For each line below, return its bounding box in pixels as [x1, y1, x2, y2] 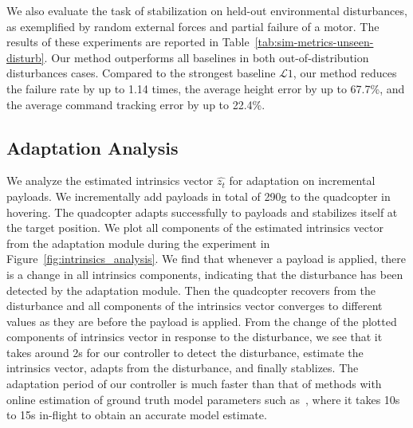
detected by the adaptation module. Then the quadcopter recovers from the [6, 281, 376, 298]
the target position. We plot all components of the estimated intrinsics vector [6, 219, 383, 236]
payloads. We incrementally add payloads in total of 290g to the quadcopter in [6, 187, 391, 204]
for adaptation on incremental [229, 172, 376, 189]
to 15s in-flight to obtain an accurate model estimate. [6, 406, 267, 423]
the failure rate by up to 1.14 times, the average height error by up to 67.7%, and [6, 80, 405, 96]
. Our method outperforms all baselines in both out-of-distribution [44, 49, 369, 65]
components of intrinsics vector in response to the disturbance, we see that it [6, 328, 383, 345]
